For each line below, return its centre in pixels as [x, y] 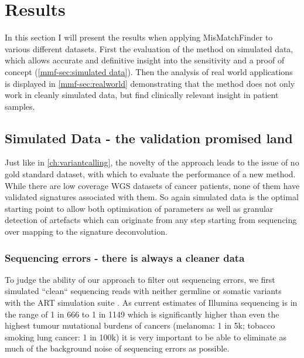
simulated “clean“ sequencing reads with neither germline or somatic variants [143, 291]
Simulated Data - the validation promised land [149, 138]
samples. [20, 106]
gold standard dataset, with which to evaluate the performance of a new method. [150, 174]
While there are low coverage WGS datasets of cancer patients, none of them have [152, 185]
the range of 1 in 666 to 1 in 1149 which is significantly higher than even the [142, 314]
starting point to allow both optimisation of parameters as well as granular [139, 208]
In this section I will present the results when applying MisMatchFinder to [139, 37]
